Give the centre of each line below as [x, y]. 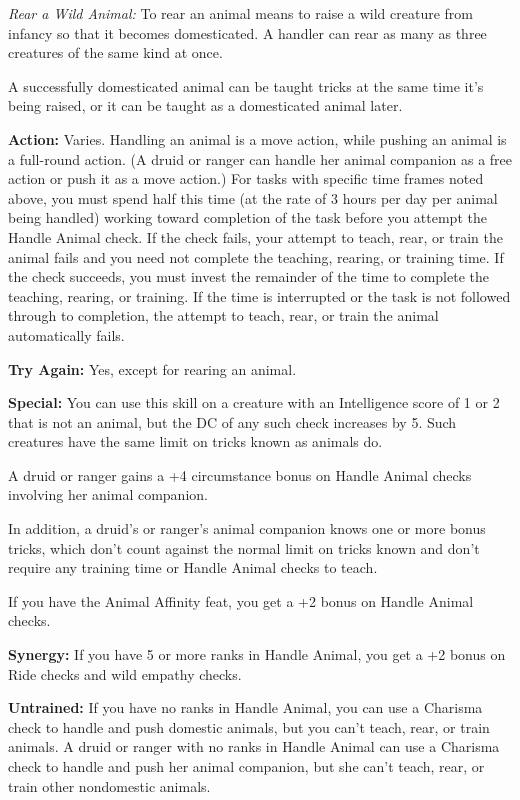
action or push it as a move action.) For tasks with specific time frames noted [246, 178]
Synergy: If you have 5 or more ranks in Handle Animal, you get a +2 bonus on [257, 654]
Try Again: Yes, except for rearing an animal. [152, 368]
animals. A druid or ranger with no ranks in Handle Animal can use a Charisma [254, 746]
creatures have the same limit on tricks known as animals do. [195, 441]
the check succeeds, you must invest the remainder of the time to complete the [248, 276]
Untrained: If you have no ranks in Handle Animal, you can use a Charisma [245, 707]
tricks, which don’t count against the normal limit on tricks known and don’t [244, 547]
